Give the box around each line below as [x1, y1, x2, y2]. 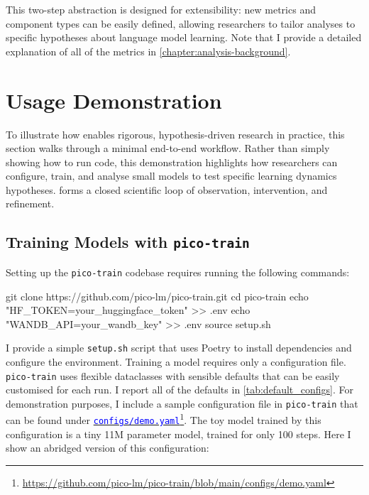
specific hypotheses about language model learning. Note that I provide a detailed [6, 30, 362, 45]
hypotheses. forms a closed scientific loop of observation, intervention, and [6, 182, 328, 197]
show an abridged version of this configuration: [6, 440, 209, 455]
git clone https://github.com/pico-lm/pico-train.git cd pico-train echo [6, 288, 309, 303]
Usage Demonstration [6, 85, 222, 114]
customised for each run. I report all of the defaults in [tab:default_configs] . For [6, 382, 353, 397]
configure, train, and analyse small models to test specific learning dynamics [6, 168, 337, 183]
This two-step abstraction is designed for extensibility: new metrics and [6, 2, 316, 16]
